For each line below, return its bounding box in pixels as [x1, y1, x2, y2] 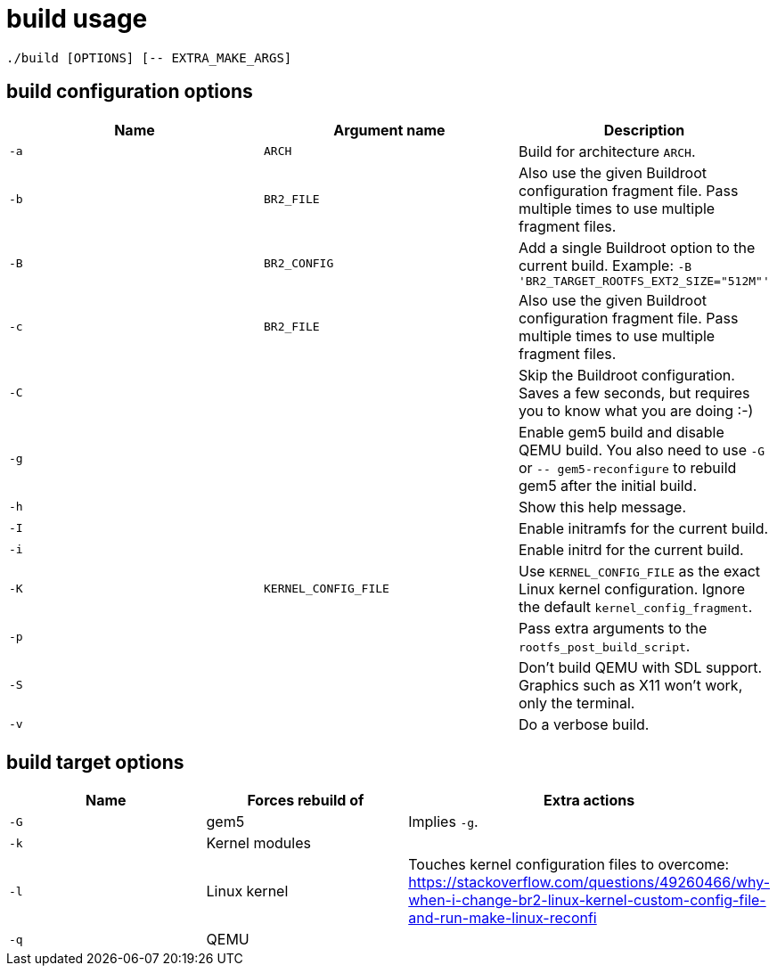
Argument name [333, 120, 446, 139]
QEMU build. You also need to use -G [518, 440, 765, 459]
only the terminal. [518, 693, 635, 712]
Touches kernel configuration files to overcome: [408, 855, 730, 874]
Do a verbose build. [518, 715, 650, 733]
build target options [6, 751, 184, 774]
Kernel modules [206, 834, 311, 853]
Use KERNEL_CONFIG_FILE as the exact [518, 561, 761, 580]
